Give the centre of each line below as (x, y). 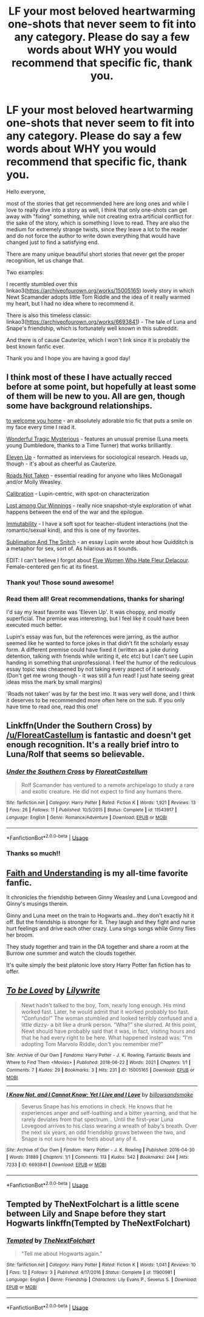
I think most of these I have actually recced (89, 378)
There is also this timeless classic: (49, 315)
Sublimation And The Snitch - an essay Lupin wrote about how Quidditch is (100, 542)
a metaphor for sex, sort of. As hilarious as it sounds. (72, 548)
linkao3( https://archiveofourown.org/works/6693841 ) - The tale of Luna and (101, 321)
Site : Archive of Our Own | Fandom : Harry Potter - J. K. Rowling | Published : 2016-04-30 (100, 1150)
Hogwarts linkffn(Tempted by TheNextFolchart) (98, 1223)
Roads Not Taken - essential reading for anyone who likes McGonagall (94, 475)
